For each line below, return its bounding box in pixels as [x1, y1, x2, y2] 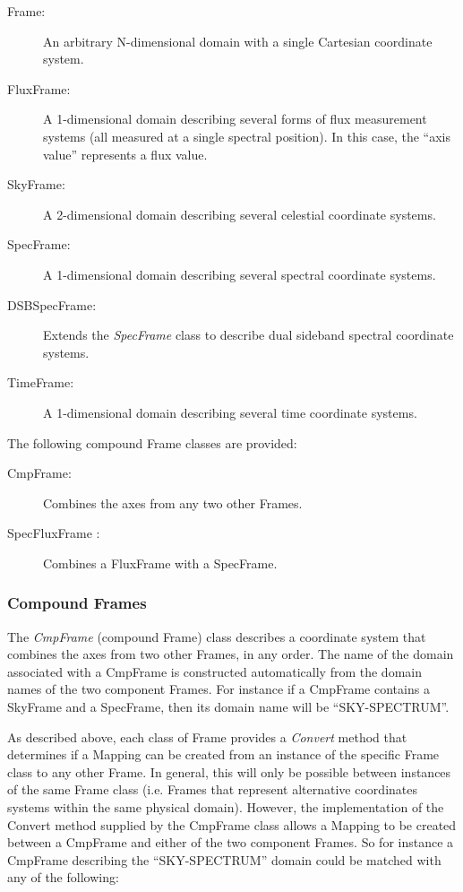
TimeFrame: [7, 373, 74, 392]
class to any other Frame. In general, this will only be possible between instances [7, 762, 451, 781]
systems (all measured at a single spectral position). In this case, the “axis [43, 126, 451, 145]
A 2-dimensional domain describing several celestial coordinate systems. [43, 204, 436, 223]
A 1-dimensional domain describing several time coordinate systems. [43, 403, 417, 421]
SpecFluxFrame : [7, 524, 100, 542]
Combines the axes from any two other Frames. [43, 493, 303, 512]
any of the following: [7, 868, 119, 887]
